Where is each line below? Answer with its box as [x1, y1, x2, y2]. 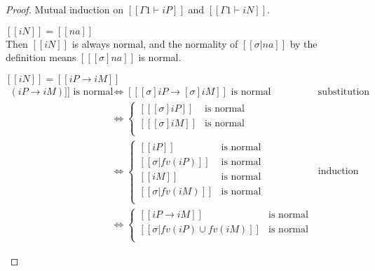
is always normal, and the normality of [71, 36, 238, 51]
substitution [318, 86, 370, 97]
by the [289, 36, 318, 51]
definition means [6, 50, 76, 65]
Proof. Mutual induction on [6, 2, 123, 16]
